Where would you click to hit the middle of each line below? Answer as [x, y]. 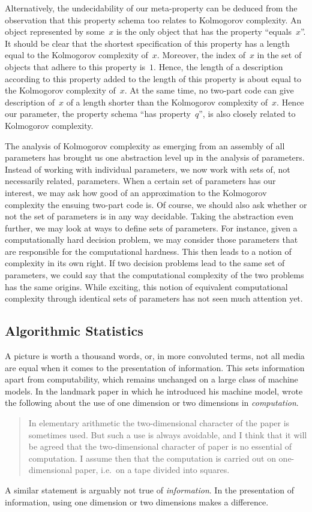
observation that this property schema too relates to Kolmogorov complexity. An [153, 19]
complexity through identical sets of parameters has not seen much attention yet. [154, 298]
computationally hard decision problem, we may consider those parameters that [151, 240]
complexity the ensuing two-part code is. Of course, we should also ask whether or [156, 204]
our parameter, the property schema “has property [98, 114]
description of [30, 102]
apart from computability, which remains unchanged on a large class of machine [151, 379]
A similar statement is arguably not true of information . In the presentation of [150, 490]
